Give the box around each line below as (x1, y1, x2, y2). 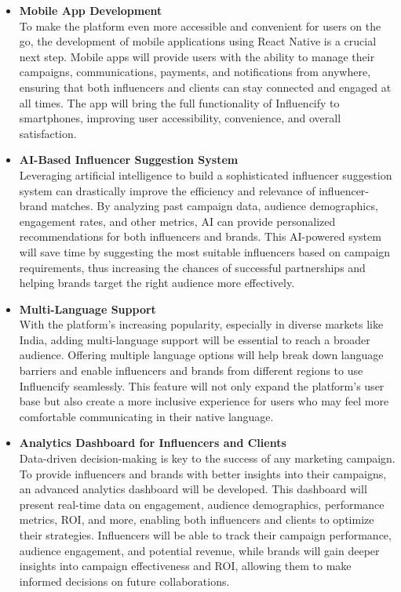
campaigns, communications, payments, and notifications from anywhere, (19, 64, 371, 80)
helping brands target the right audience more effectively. (19, 274, 295, 291)
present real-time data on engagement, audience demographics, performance (19, 496, 385, 512)
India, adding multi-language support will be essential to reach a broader (19, 331, 370, 347)
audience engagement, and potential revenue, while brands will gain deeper (19, 542, 380, 558)
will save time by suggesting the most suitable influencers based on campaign (19, 243, 391, 260)
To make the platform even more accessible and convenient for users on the (19, 17, 381, 34)
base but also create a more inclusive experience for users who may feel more (19, 393, 389, 409)
